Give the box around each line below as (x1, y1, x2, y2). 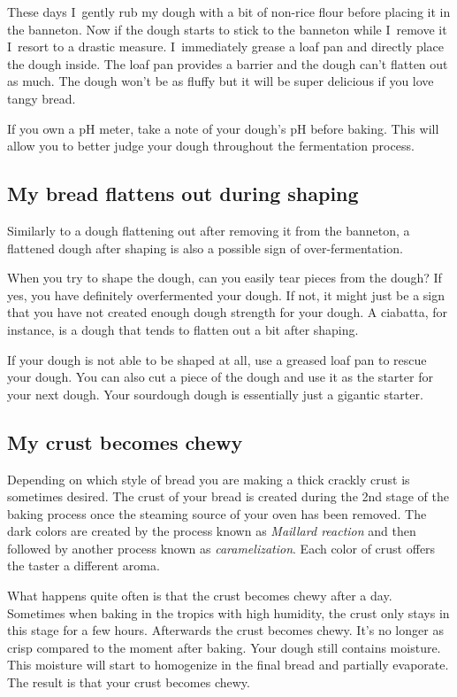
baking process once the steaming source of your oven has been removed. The (7, 504, 427, 523)
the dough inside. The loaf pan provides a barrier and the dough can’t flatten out (7, 54, 448, 73)
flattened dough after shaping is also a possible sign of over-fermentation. (7, 238, 403, 257)
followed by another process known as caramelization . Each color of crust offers (7, 538, 436, 557)
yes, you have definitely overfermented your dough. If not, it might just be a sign (7, 285, 446, 304)
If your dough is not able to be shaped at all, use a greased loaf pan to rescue (7, 350, 427, 368)
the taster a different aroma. (7, 556, 160, 575)
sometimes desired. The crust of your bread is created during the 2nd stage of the (7, 487, 449, 506)
